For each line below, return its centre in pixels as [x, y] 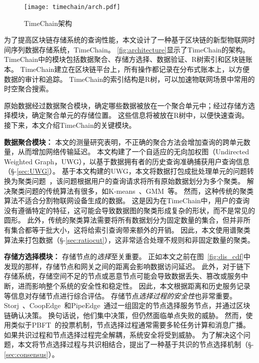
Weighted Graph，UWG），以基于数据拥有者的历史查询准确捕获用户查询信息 [127, 161]
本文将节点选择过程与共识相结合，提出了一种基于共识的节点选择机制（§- [136, 344]
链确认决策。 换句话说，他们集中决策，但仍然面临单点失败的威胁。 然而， [125, 315]
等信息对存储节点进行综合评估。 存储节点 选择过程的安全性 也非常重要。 [120, 295]
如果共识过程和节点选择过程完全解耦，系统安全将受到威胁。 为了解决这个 [124, 334]
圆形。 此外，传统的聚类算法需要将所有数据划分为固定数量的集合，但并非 [124, 220]
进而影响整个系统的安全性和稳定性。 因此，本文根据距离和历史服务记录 [134, 285]
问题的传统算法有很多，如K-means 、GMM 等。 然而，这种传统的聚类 [139, 190]
